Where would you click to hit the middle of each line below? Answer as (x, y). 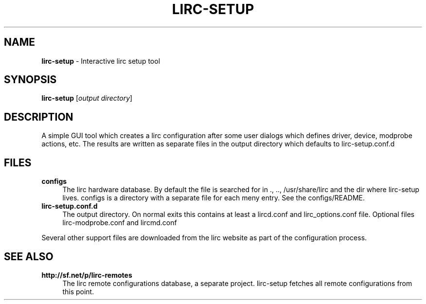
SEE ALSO (29, 256)
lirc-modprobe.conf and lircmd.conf (120, 223)
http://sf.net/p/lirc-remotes (87, 275)
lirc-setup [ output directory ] (87, 98)
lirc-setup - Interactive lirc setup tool (101, 61)
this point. (78, 291)
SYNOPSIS (30, 80)
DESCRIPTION (39, 117)
